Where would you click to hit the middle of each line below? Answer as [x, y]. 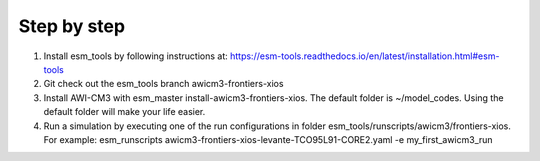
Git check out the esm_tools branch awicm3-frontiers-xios [163, 84]
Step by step [71, 26]
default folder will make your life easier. [124, 112]
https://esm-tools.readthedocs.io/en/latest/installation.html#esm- [365, 56]
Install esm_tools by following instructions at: [136, 56]
